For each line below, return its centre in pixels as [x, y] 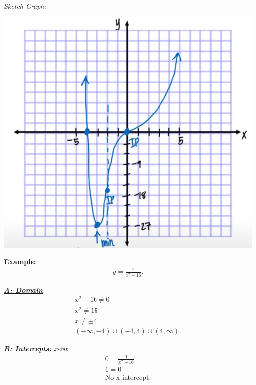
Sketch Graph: [25, 6]
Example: [20, 261]
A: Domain [24, 289]
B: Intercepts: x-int [36, 348]
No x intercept [127, 377]
